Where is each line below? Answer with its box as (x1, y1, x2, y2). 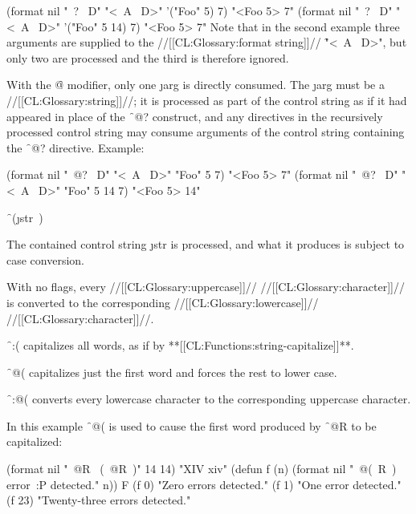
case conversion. (6, 251, 85, 268)
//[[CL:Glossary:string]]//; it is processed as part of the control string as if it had (6, 91, 407, 108)
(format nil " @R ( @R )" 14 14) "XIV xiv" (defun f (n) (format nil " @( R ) (6, 460, 397, 477)
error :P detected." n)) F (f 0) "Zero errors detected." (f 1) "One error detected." (6, 476, 402, 492)
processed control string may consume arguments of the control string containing (6, 123, 405, 140)
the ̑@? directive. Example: (6, 139, 145, 156)
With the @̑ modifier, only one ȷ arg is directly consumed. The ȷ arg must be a (6, 76, 385, 93)
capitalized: (6, 433, 63, 450)
